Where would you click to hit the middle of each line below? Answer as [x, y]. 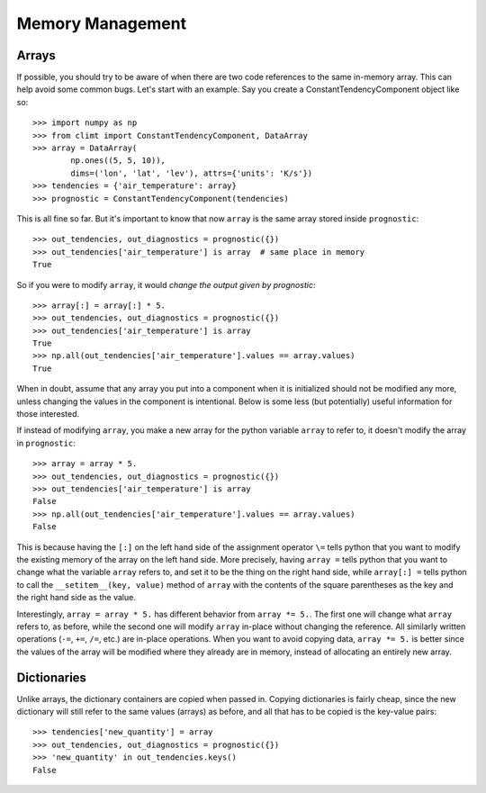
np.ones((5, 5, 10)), [118, 161]
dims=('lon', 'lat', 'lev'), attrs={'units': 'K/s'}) [192, 173]
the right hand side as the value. [76, 598]
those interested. [48, 414]
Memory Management [102, 23]
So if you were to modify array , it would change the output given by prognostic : [166, 284]
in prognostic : [46, 443]
